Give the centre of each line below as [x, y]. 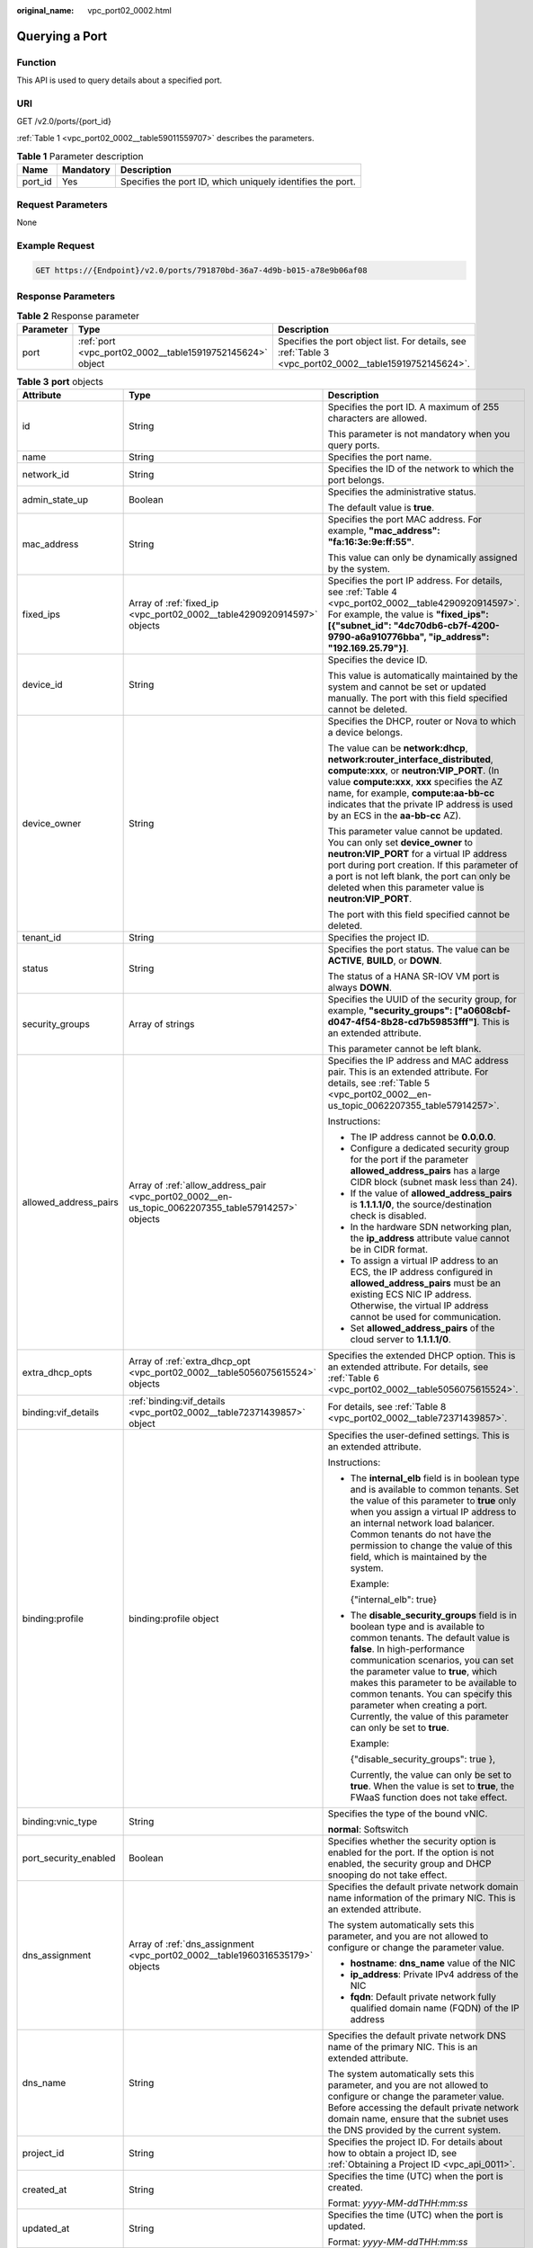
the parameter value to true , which [424, 1672]
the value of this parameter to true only [433, 1501]
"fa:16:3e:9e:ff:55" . [371, 542]
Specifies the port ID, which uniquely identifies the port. [238, 182]
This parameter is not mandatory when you [419, 434]
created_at [44, 2190]
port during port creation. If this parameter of [423, 865]
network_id [45, 475]
